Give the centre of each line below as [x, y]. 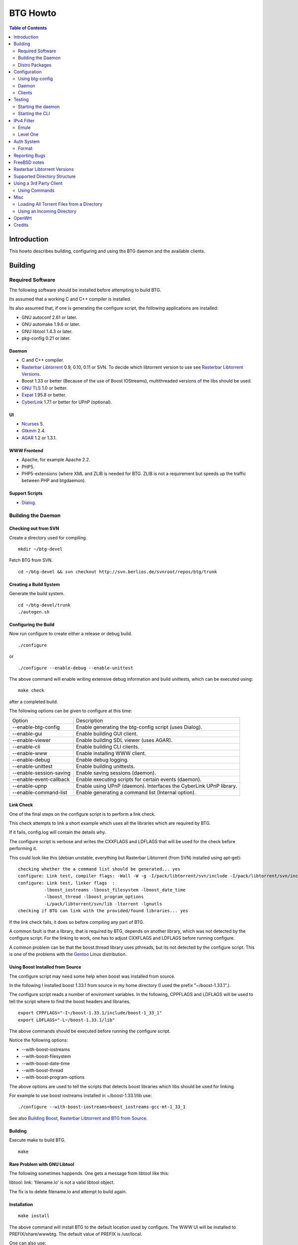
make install [34, 1216]
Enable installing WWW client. [111, 753]
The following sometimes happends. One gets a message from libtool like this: [89, 1173]
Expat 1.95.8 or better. [44, 395]
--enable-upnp [30, 786]
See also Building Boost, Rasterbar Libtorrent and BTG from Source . [78, 1118]
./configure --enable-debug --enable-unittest [76, 668]
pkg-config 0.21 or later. [46, 338]
